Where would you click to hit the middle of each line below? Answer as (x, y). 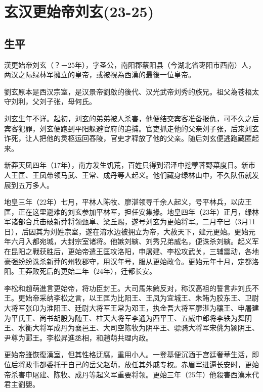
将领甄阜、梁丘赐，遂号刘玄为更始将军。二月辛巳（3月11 (161, 222)
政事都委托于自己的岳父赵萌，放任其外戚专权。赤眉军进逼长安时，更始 (142, 364)
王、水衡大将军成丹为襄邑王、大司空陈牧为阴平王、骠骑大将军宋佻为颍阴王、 (131, 328)
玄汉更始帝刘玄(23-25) (79, 11)
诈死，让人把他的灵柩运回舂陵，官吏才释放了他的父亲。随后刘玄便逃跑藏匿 (128, 138)
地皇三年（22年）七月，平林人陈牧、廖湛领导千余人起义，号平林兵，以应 (124, 202)
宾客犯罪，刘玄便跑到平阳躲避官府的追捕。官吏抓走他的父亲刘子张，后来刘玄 (131, 128)
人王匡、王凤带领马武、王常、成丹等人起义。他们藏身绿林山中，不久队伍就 (128, 175)
